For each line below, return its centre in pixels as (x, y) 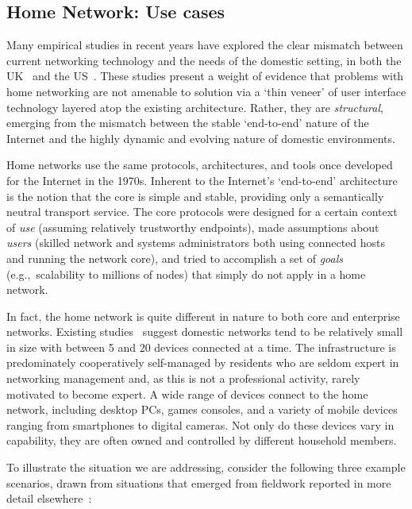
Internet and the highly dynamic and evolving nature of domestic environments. (201, 138)
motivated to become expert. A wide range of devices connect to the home (187, 393)
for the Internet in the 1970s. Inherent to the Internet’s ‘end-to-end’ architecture (202, 180)
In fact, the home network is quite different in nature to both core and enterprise (203, 316)
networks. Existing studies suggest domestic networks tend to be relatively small (205, 332)
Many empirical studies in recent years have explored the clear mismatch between (205, 45)
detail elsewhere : (49, 498)
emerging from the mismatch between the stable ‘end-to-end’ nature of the (188, 123)
